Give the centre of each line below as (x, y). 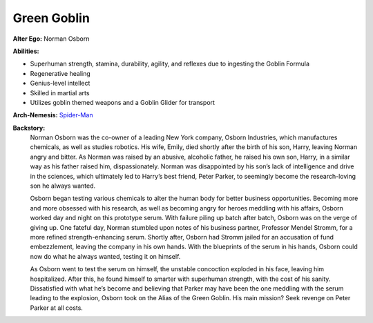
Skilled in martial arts (60, 92)
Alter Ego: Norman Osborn (51, 39)
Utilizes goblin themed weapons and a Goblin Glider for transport (123, 102)
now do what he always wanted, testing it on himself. (105, 256)
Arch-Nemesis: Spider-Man (53, 115)
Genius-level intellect (60, 84)
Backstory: (29, 128)
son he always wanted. (63, 186)
